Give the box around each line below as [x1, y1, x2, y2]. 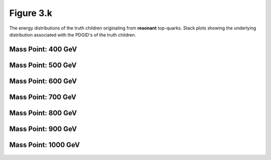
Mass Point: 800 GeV [9, 108, 77, 117]
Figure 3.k [9, 7, 53, 18]
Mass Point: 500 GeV [9, 60, 77, 69]
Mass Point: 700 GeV [9, 92, 76, 101]
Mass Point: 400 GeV [9, 45, 77, 53]
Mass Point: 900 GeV [9, 124, 77, 133]
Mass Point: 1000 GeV [9, 140, 80, 149]
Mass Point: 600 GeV [9, 76, 77, 85]
